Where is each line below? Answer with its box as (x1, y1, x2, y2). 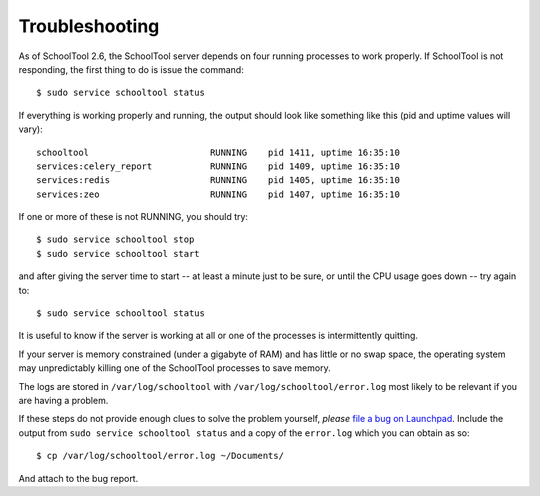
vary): (18, 123, 44, 135)
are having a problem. (18, 394, 109, 406)
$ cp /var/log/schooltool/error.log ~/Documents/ (36, 450, 285, 462)
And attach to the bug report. (18, 472, 139, 484)
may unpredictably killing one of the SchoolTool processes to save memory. (18, 362, 331, 374)
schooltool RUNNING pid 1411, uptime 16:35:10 (36, 146, 400, 158)
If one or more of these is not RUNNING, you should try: (18, 211, 249, 223)
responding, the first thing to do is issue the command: (18, 63, 244, 75)
